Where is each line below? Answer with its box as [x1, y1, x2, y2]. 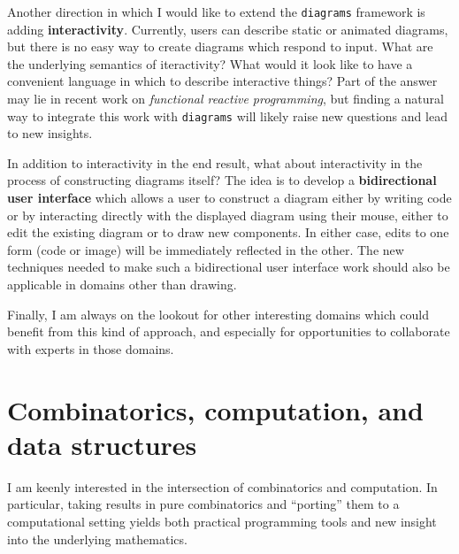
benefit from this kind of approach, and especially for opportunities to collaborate [7, 322, 450, 341]
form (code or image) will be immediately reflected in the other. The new [7, 240, 404, 258]
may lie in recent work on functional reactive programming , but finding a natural [7, 89, 444, 108]
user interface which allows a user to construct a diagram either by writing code [7, 189, 452, 207]
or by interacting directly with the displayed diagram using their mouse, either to [7, 205, 448, 224]
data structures [7, 426, 197, 462]
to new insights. [7, 124, 93, 142]
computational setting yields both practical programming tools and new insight [7, 512, 437, 530]
